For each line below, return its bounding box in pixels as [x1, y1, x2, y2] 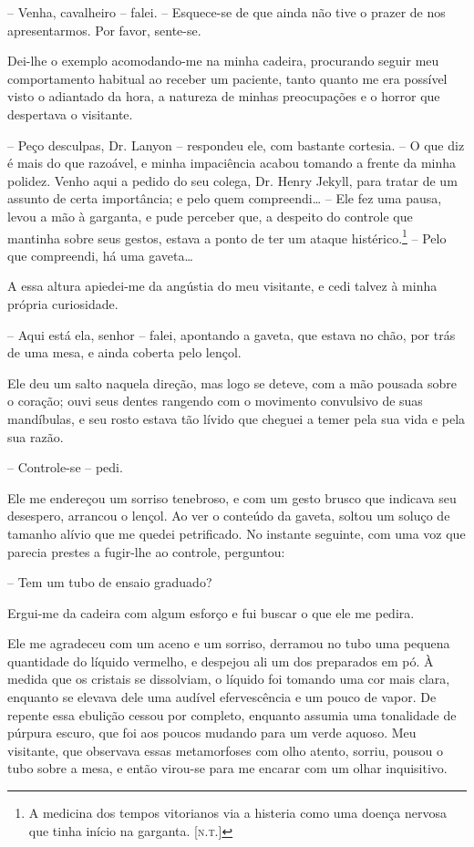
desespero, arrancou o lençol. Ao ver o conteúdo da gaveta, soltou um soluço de [7, 506, 450, 525]
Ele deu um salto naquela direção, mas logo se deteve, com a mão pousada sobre [7, 373, 457, 392]
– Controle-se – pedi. [7, 458, 123, 477]
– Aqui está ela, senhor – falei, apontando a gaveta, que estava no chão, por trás [7, 325, 456, 344]
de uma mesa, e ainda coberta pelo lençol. [7, 343, 242, 362]
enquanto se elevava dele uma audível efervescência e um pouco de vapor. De [7, 687, 437, 707]
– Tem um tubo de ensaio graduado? [7, 573, 212, 592]
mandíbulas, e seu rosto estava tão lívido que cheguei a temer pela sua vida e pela [7, 408, 466, 428]
